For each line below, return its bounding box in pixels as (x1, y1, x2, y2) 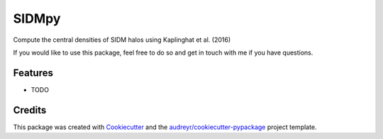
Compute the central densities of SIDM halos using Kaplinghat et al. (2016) (13, 35, 231, 44)
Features (13, 67, 53, 79)
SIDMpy (13, 11, 61, 26)
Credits (13, 104, 47, 116)
